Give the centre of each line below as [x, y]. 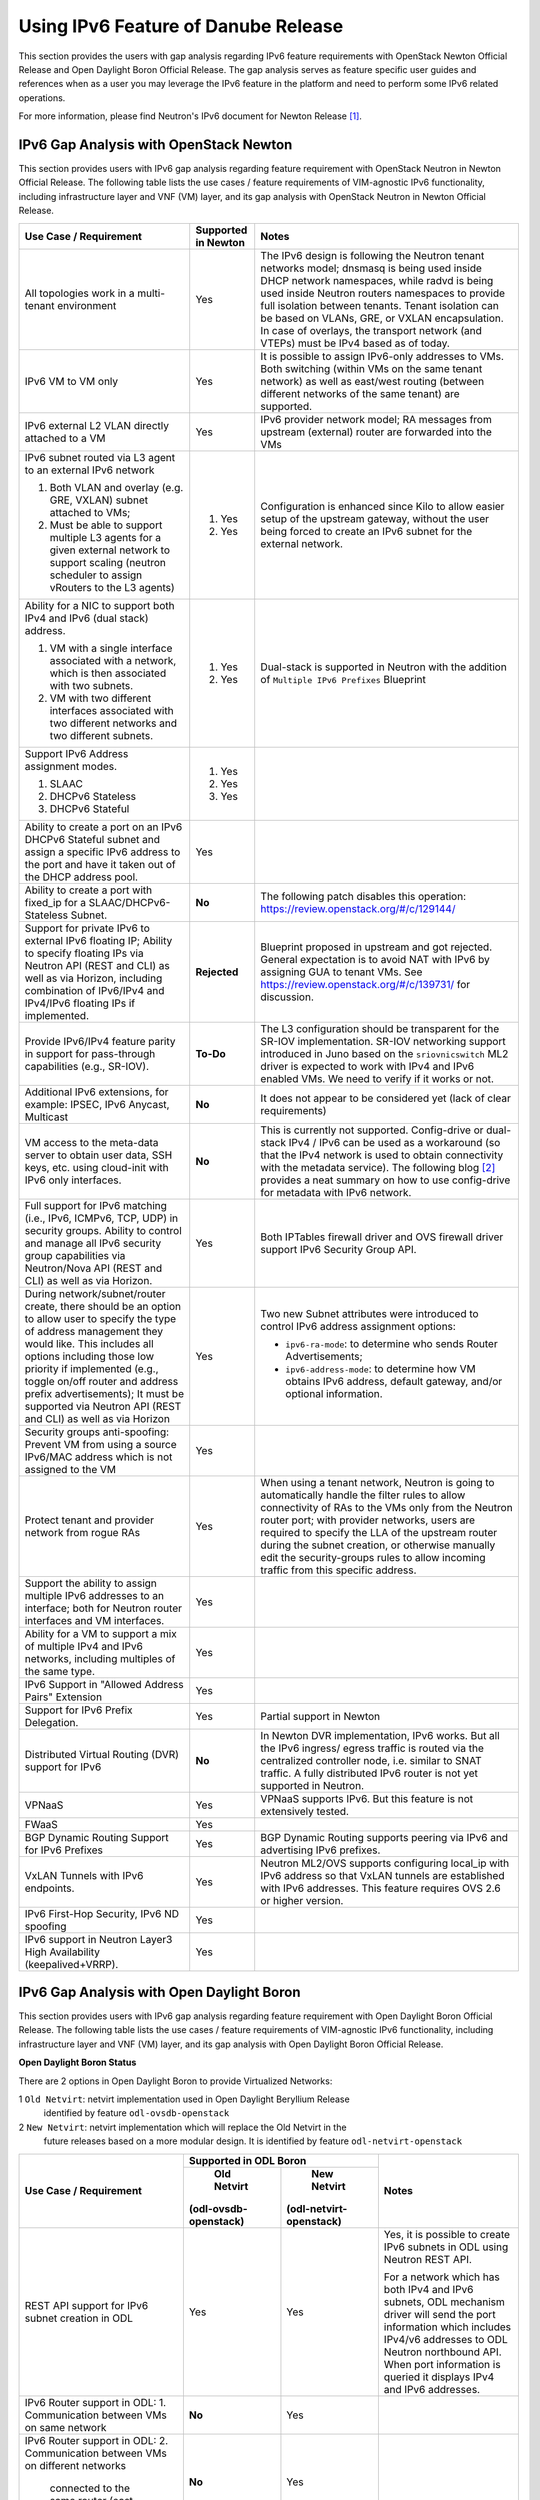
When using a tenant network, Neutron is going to [377, 1482]
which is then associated [108, 673]
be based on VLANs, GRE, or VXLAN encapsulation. [382, 318]
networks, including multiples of [100, 1658]
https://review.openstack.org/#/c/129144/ [358, 908]
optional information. [334, 1393]
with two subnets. [91, 685]
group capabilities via [75, 1255]
